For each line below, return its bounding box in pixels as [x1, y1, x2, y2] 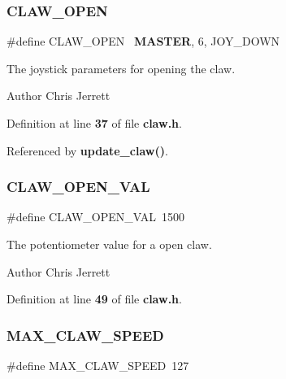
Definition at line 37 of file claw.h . [6, 115, 182, 131]
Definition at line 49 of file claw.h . [6, 290, 182, 307]
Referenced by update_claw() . [6, 142, 168, 159]
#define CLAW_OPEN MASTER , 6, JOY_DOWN [6, 33, 280, 50]
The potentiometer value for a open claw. [6, 236, 212, 252]
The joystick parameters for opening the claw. [6, 59, 236, 76]
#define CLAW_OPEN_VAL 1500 [6, 208, 184, 225]
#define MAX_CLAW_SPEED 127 [6, 357, 189, 373]
